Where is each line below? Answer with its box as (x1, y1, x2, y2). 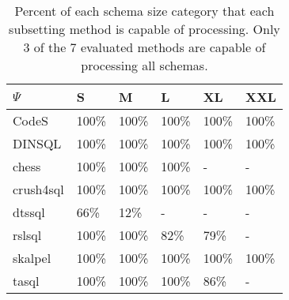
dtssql (13, 203, 45, 221)
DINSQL (13, 134, 62, 152)
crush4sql (13, 180, 64, 198)
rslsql (13, 226, 42, 244)
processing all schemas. (81, 56, 208, 74)
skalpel (13, 249, 51, 267)
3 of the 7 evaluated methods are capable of (23, 38, 266, 56)
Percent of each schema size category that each (14, 2, 275, 20)
